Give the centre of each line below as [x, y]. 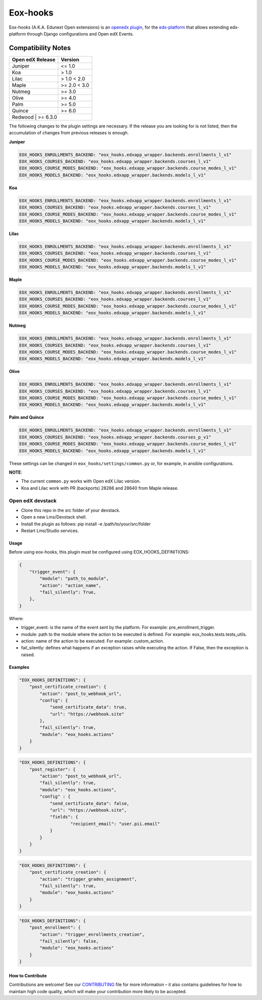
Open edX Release [34, 59]
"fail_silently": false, [69, 941]
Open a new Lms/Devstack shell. [54, 517]
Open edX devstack [33, 500]
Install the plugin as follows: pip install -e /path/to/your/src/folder [86, 524]
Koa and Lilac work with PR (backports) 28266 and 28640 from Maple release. [100, 488]
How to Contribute [28, 976]
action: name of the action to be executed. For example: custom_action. [93, 641]
